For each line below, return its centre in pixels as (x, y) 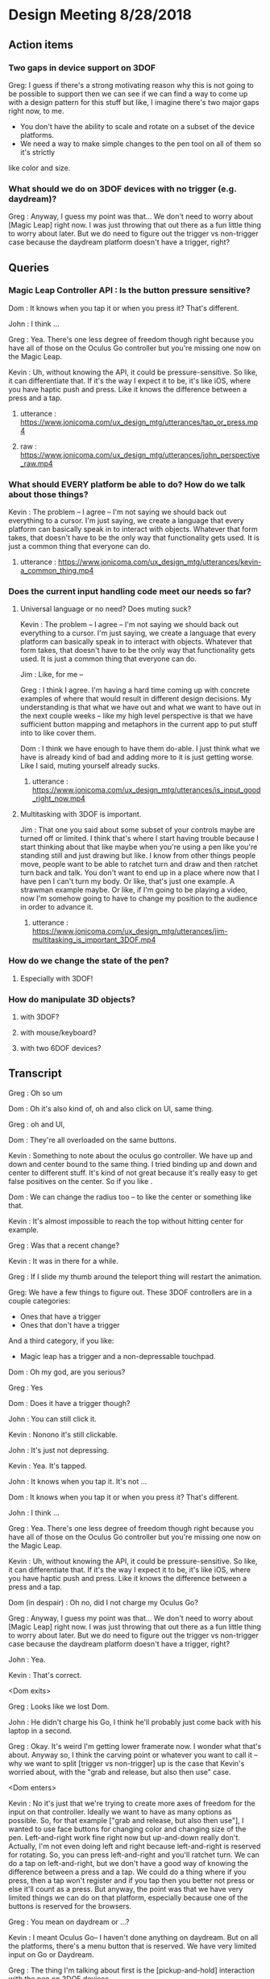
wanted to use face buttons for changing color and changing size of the (127, 1829)
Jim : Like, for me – (51, 675)
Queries (29, 268)
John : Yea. (27, 1659)
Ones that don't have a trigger (70, 1324)
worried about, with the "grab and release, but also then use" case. (120, 1772)
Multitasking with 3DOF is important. (81, 814)
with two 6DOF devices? (60, 1048)
